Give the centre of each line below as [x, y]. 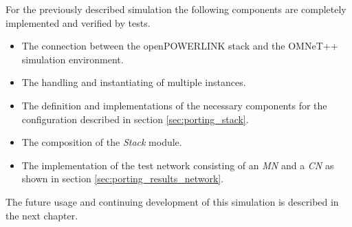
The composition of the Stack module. [102, 142]
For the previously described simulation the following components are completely [176, 9]
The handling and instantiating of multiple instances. [134, 82]
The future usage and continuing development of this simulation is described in [172, 201]
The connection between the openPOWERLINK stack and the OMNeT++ [180, 46]
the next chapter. [42, 215]
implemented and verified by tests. [78, 22]
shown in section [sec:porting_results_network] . [123, 179]
